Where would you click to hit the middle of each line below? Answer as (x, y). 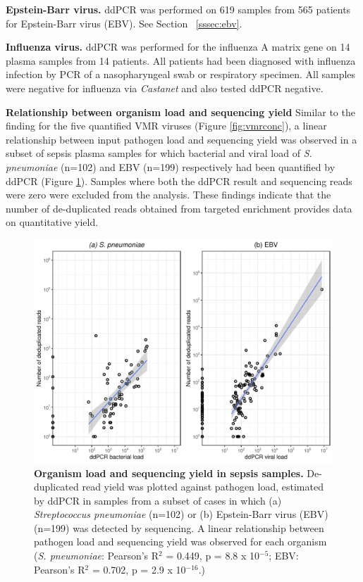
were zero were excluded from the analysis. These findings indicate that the (168, 195)
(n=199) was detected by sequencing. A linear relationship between (179, 527)
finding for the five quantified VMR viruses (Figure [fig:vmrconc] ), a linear (166, 126)
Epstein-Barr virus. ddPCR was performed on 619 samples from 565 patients (178, 9)
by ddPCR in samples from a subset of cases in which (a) (158, 500)
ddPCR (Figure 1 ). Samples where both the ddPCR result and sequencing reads (179, 181)
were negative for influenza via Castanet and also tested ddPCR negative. (165, 88)
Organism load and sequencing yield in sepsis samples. (169, 473)
